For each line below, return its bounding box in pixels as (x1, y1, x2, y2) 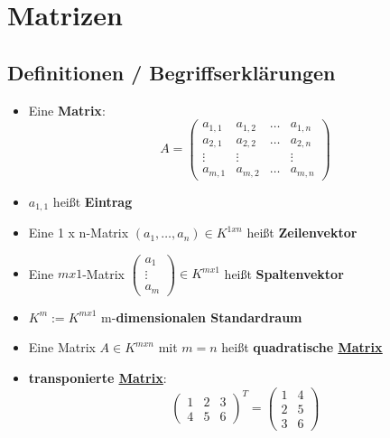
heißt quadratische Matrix (221, 338, 383, 357)
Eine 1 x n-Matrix (28, 223, 129, 242)
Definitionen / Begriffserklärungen (7, 58, 336, 86)
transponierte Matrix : (28, 368, 167, 387)
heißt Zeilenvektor (246, 223, 357, 242)
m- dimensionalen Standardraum (101, 307, 302, 326)
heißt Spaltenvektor (224, 264, 344, 283)
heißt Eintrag (52, 191, 133, 210)
